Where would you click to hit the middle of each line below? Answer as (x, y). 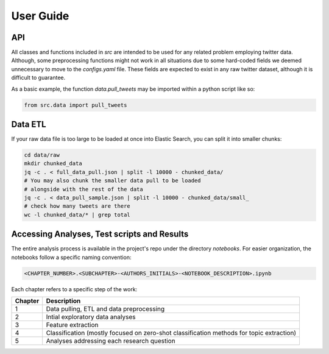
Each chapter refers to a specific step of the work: (74, 289)
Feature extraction (72, 325)
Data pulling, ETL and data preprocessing (105, 309)
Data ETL (29, 125)
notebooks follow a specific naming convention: (71, 257)
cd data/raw (42, 155)
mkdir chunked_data (53, 164)
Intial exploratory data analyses (91, 317)
